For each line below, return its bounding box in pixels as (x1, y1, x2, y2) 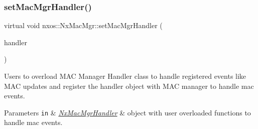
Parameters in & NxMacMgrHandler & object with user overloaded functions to (4, 107, 251, 117)
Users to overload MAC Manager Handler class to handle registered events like (4, 71, 246, 81)
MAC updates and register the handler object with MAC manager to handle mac (4, 80, 254, 91)
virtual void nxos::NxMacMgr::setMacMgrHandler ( (4, 20, 163, 31)
